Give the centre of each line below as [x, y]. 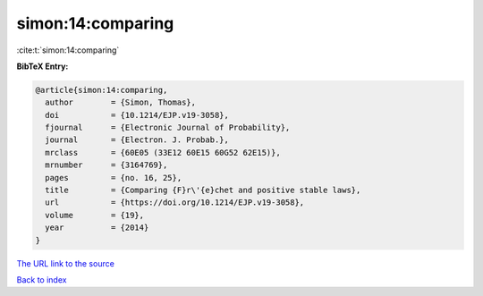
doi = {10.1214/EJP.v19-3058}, [137, 115]
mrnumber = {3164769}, [106, 165]
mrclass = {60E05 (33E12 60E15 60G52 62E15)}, [163, 152]
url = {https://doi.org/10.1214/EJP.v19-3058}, [175, 203]
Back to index [42, 279]
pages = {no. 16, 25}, [114, 178]
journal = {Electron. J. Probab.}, [137, 140]
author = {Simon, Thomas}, [121, 102]
